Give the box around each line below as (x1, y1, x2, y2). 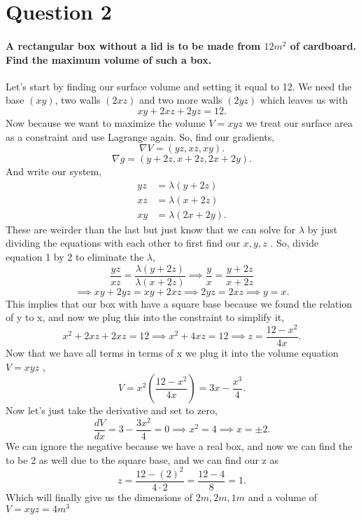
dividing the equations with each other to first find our (6, 235, 241, 250)
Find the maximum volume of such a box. (6, 52, 212, 67)
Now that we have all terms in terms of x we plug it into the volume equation (6, 345, 339, 360)
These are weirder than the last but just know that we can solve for (6, 221, 296, 236)
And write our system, (6, 164, 102, 179)
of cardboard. (290, 38, 357, 53)
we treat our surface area (246, 115, 353, 130)
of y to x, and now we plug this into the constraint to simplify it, (6, 310, 285, 324)
